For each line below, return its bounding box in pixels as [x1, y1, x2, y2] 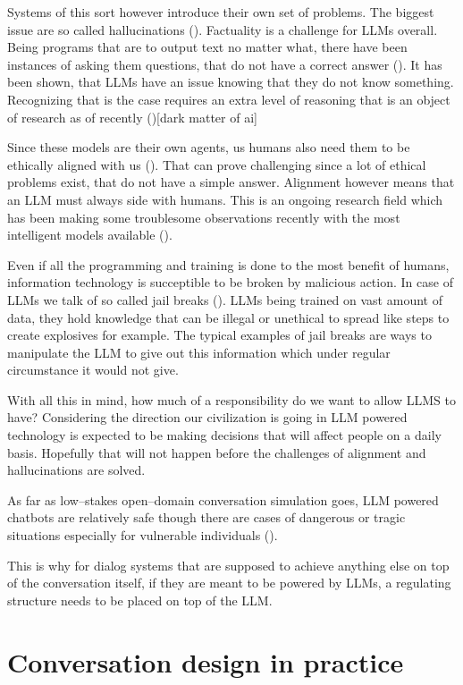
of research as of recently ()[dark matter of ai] [7, 107, 257, 126]
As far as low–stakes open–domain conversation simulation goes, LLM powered [7, 490, 439, 509]
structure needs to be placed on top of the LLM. [7, 590, 273, 609]
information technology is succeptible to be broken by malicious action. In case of [7, 273, 453, 292]
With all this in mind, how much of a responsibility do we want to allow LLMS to [7, 390, 456, 409]
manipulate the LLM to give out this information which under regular [7, 342, 391, 361]
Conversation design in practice [7, 643, 404, 680]
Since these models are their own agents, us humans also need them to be [7, 138, 410, 156]
